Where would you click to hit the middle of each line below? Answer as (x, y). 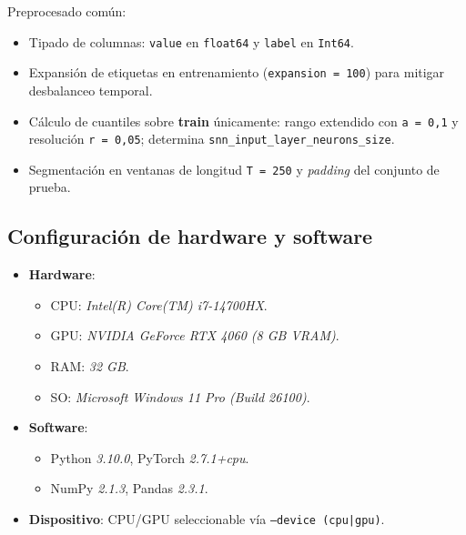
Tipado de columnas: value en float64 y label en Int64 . (191, 41)
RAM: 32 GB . (90, 366)
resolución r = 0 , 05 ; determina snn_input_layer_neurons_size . (212, 139)
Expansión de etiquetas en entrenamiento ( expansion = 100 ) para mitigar (237, 72)
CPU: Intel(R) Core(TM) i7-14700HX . (159, 304)
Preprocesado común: (67, 11)
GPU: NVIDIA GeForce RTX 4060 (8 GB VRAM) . (195, 335)
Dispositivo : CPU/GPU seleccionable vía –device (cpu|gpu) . (207, 519)
